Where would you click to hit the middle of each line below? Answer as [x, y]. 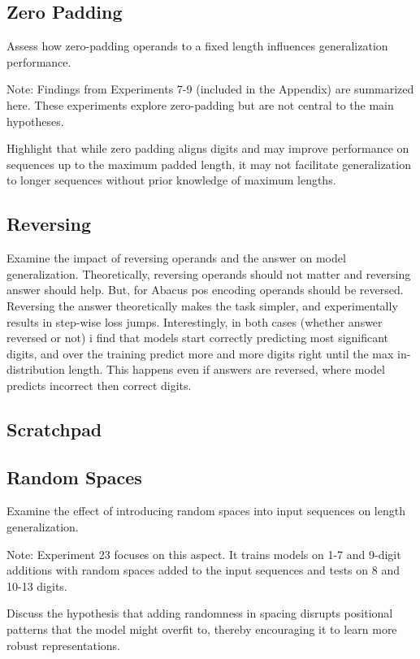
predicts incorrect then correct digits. [99, 385]
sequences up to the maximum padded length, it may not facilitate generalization [209, 164]
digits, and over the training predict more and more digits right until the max [200, 353]
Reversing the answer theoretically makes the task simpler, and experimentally [202, 305]
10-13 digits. [37, 585]
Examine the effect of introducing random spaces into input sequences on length [206, 511]
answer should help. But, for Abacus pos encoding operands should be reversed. [205, 290]
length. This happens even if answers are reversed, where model [227, 369]
